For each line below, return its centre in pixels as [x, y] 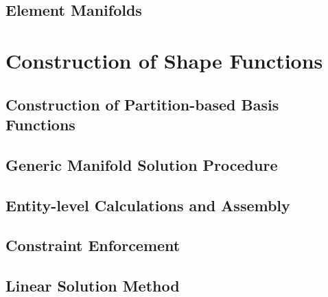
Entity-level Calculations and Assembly [148, 205]
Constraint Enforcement [93, 245]
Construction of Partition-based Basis [142, 104]
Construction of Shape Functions [164, 60]
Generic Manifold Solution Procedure [142, 164]
